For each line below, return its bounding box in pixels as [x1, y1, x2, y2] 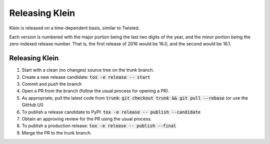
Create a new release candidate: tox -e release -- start [21, 74, 150, 80]
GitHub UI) [21, 102, 43, 108]
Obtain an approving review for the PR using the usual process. [21, 116, 152, 122]
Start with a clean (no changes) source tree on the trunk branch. [21, 67, 154, 73]
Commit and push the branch [21, 81, 82, 87]
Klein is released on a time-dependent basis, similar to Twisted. [9, 25, 140, 31]
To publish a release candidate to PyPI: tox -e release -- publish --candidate [21, 109, 201, 115]
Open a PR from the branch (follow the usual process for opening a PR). [21, 88, 169, 94]
